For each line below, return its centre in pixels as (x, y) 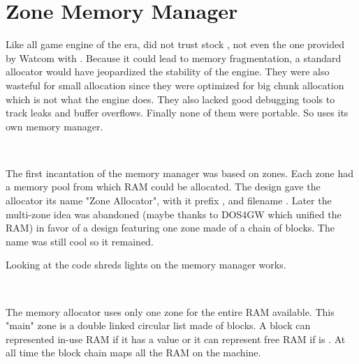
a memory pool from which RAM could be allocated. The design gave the (163, 187)
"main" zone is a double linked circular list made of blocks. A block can (158, 325)
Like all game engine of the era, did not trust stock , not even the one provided (175, 44)
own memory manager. (54, 126)
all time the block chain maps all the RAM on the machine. (133, 352)
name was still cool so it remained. (80, 241)
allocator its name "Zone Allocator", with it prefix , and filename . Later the (169, 200)
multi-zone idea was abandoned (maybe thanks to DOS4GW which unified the (174, 214)
